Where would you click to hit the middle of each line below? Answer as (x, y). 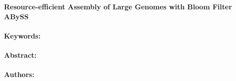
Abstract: (20, 55)
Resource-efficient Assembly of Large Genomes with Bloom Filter (118, 6)
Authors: (19, 74)
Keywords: (22, 35)
